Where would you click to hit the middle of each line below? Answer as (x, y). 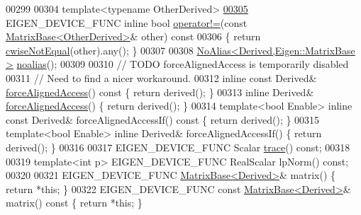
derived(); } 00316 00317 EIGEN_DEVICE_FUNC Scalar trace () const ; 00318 (178, 147)
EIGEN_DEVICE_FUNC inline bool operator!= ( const (127, 22)
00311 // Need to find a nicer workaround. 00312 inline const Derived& (161, 77)
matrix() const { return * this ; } (74, 203)
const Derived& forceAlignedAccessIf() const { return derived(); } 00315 (163, 119)
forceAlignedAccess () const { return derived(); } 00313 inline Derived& (160, 92)
